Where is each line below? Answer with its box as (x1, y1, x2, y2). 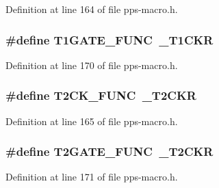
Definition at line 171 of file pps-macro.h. (5, 170, 178, 184)
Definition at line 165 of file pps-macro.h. (5, 113, 178, 128)
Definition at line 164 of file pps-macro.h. (5, 2, 178, 16)
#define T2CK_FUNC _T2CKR (5, 87, 196, 104)
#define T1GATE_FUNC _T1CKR (5, 31, 214, 48)
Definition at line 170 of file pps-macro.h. (5, 57, 178, 72)
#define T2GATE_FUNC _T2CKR (5, 143, 214, 160)
